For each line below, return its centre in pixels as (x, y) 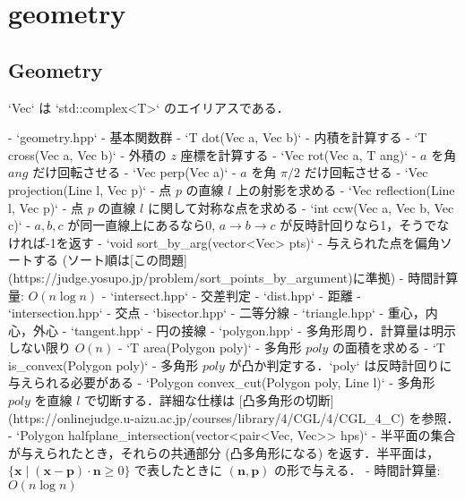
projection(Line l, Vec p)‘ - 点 (90, 189)
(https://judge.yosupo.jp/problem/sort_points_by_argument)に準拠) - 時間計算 (233, 277)
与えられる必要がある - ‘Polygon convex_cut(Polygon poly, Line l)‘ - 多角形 (222, 382)
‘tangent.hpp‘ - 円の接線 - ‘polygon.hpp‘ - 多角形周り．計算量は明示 (263, 330)
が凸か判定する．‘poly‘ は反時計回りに (340, 364)
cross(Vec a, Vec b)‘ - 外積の (87, 154)
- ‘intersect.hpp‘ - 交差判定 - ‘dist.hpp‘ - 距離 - (231, 295)
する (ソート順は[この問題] (110, 260)
